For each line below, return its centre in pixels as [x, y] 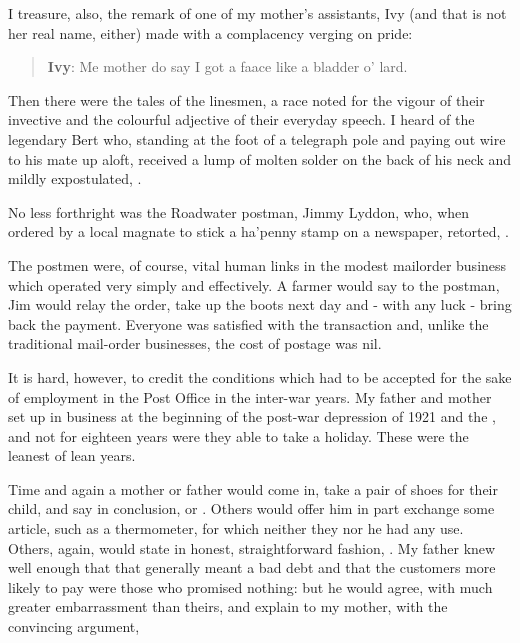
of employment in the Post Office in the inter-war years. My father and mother [250, 396]
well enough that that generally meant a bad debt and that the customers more [252, 567]
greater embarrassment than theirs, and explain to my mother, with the [228, 606]
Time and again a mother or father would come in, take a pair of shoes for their [253, 488]
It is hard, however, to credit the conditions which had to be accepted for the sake [260, 376]
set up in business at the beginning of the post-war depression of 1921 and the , [252, 416]
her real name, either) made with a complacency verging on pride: [210, 32]
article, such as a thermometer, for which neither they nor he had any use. [236, 528]
